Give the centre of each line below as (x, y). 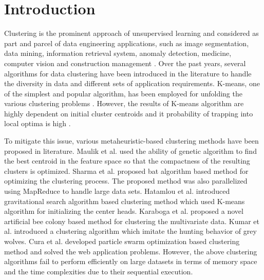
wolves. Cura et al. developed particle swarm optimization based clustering (122, 241)
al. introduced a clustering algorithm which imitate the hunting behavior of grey (130, 231)
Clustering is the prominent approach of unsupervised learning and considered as (131, 33)
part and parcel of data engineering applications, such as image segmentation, (127, 43)
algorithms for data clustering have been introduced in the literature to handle (128, 73)
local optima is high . (37, 123)
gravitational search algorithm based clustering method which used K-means (125, 201)
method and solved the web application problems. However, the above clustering (131, 251)
